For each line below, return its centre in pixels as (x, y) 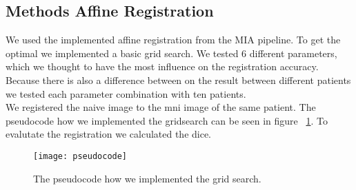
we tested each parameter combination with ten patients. (126, 93)
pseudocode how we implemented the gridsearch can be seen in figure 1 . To (167, 120)
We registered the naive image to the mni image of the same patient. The (161, 107)
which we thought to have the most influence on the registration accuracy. (162, 66)
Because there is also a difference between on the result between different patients (178, 80)
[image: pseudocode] (80, 156)
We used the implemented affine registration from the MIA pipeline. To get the (173, 40)
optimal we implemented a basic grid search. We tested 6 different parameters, (171, 53)
